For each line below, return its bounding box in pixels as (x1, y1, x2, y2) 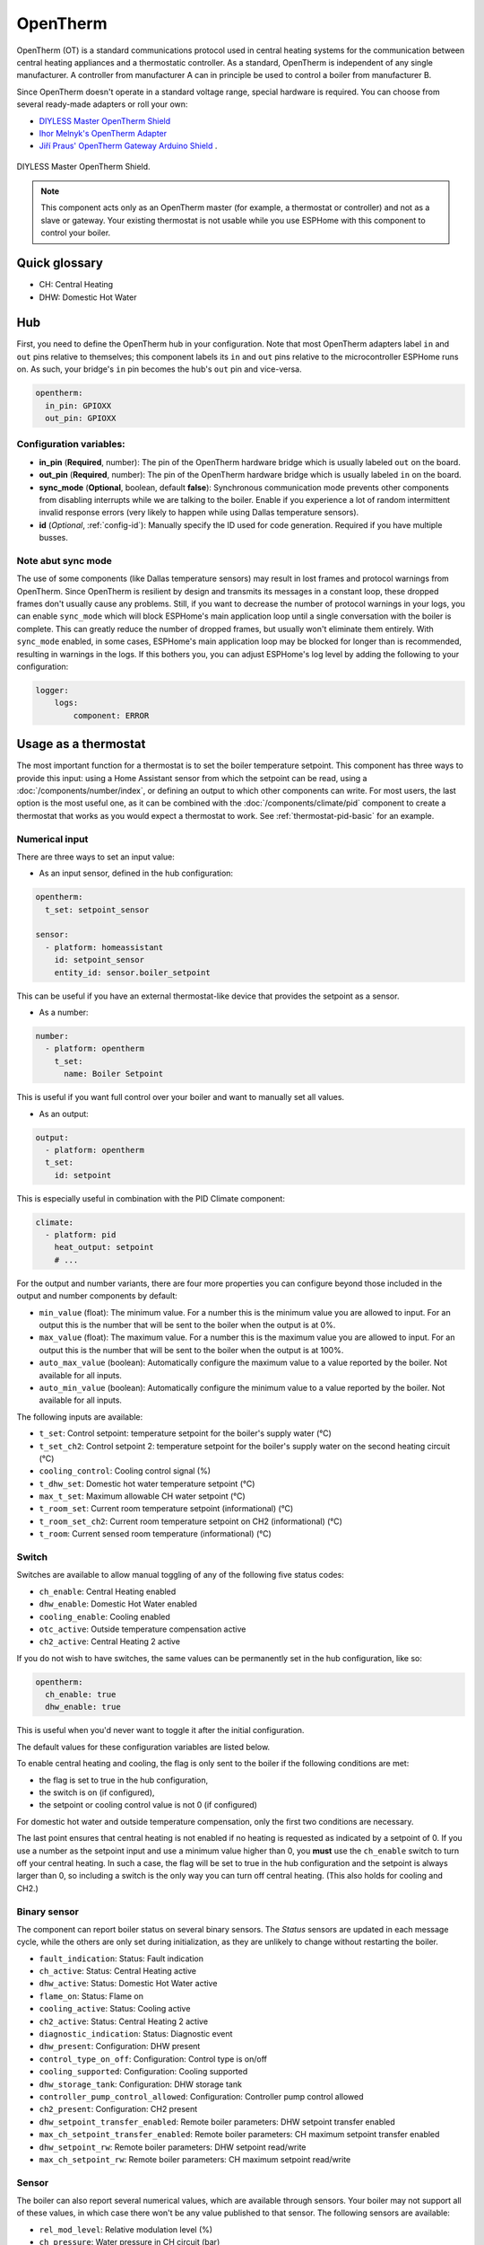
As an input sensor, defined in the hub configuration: (39, 867, 233, 879)
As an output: (39, 1108, 89, 1119)
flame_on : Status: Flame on (39, 1990, 143, 2002)
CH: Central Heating (39, 279, 114, 290)
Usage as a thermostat (16, 736, 146, 752)
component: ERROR (73, 710, 150, 720)
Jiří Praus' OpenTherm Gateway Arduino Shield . (39, 140, 218, 152)
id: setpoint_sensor (54, 955, 145, 965)
